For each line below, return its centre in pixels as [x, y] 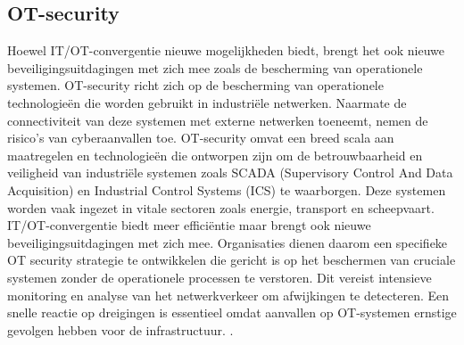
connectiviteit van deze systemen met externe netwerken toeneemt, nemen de [218, 120]
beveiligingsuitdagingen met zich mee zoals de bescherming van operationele [215, 67]
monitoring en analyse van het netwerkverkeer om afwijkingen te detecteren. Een [228, 295]
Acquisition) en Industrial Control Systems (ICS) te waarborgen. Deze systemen [227, 189]
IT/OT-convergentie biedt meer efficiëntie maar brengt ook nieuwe [189, 225]
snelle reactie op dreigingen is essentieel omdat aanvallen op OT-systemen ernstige [232, 312]
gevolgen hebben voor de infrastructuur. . [120, 329]
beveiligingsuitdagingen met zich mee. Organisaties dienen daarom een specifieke [228, 242]
